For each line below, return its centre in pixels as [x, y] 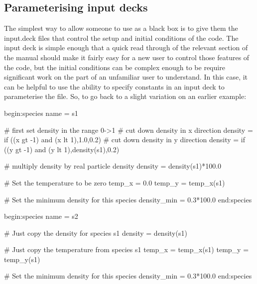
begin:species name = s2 [41, 216]
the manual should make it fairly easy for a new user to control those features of [127, 57]
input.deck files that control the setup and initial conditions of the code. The [121, 38]
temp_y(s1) [22, 259]
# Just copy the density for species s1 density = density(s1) [96, 233]
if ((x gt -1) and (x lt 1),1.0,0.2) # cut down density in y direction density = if [125, 140]
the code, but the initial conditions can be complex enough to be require [115, 67]
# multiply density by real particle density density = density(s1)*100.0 [113, 166]
